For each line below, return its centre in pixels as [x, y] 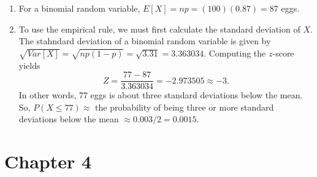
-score [283, 53]
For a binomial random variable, [79, 8]
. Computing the [235, 53]
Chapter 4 [48, 161]
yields [29, 65]
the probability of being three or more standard [185, 107]
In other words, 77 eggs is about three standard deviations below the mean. [161, 95]
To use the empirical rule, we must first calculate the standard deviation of [159, 29]
